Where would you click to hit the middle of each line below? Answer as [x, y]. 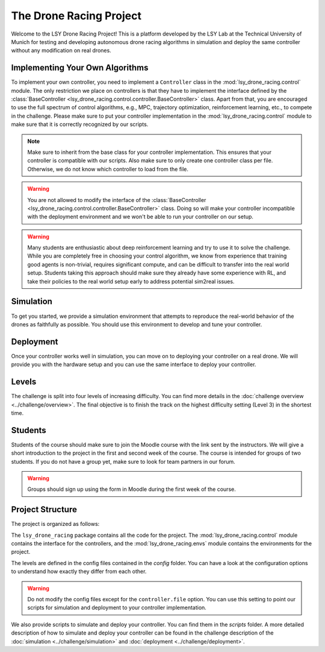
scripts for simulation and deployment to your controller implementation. [117, 608]
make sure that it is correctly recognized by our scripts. [80, 124]
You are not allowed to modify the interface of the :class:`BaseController [117, 200]
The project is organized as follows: [55, 524]
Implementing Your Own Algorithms [80, 68]
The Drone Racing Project [76, 16]
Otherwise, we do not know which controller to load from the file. [108, 169]
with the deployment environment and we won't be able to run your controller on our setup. [141, 217]
